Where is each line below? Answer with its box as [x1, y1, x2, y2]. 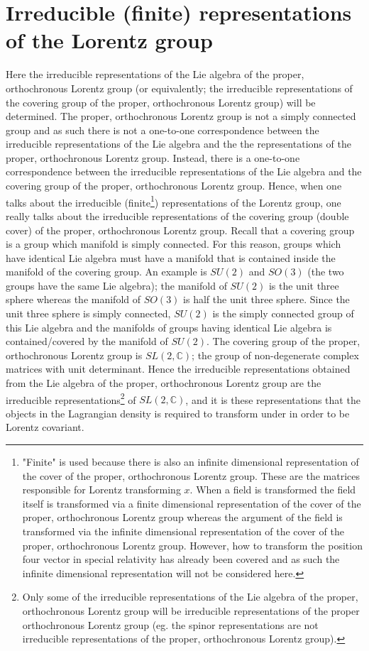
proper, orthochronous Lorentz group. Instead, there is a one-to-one [6, 150, 300, 165]
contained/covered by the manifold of [6, 334, 168, 349]
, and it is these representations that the [185, 392, 360, 407]
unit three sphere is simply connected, [6, 306, 171, 321]
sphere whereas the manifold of [6, 292, 141, 307]
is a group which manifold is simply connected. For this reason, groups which [6, 236, 341, 251]
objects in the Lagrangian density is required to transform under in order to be [6, 405, 350, 420]
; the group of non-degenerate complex [192, 347, 359, 362]
